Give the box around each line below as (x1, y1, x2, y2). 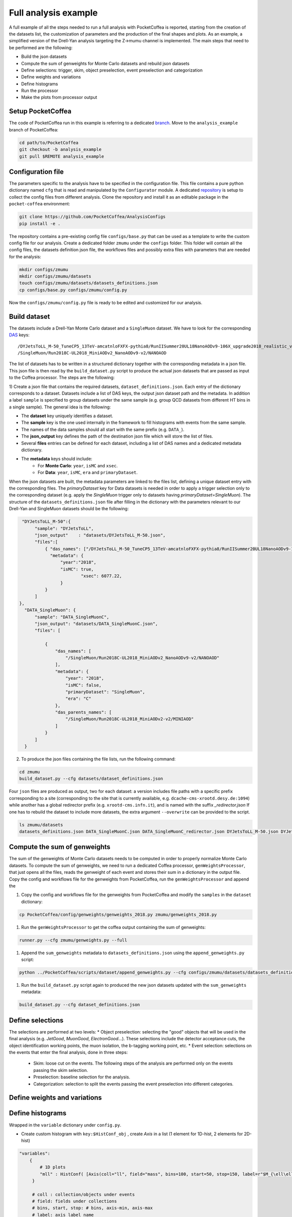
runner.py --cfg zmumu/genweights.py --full (19, 937, 128, 943)
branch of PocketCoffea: (9, 127, 58, 132)
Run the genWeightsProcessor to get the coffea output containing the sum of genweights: (21, 924, 206, 930)
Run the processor (21, 88, 58, 93)
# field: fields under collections (32, 1199, 117, 1204)
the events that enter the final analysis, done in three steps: (9, 1050, 128, 1055)
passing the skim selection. (33, 1067, 88, 1073)
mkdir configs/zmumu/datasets (19, 274, 91, 279)
